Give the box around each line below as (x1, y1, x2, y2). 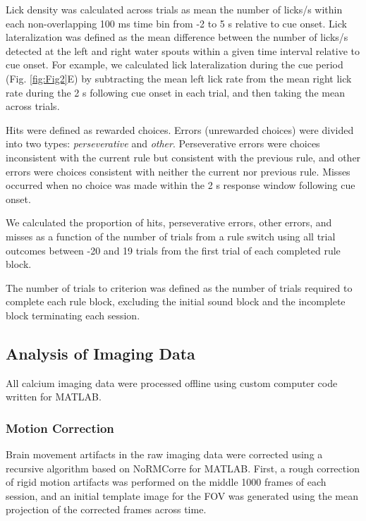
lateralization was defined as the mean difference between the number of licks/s (6, 30, 348, 44)
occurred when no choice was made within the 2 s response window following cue (6, 178, 355, 192)
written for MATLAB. (6, 389, 102, 404)
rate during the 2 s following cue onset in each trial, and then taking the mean (6, 85, 345, 99)
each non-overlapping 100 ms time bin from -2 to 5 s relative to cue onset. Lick (6, 16, 347, 30)
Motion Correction (6, 419, 114, 436)
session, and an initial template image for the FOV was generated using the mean (6, 488, 358, 503)
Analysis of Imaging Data (6, 342, 195, 364)
